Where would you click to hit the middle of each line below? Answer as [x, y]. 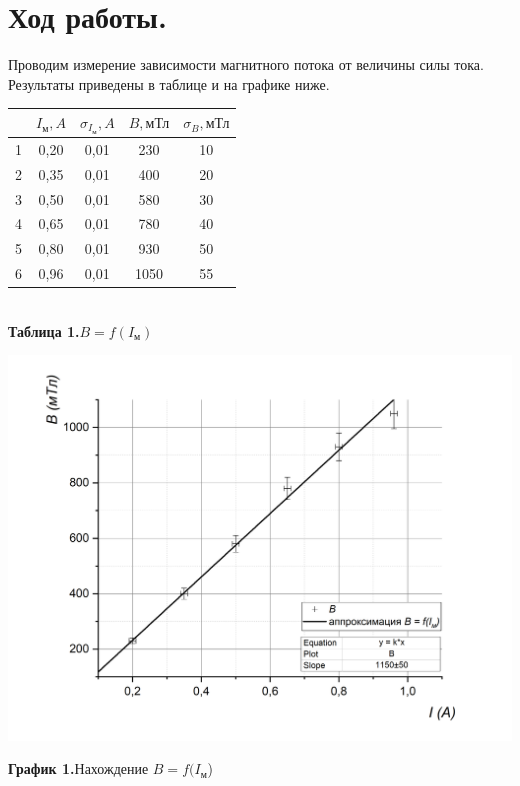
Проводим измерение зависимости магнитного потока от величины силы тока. [246, 64]
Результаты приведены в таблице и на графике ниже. [169, 83]
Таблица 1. [44, 330]
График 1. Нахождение [78, 768]
